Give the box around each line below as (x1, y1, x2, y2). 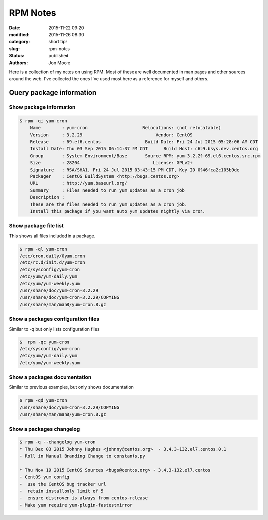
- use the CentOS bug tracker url (19, 481, 106, 487)
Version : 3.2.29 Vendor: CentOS (30, 132, 193, 138)
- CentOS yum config (19, 474, 69, 480)
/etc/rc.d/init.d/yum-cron (19, 260, 85, 265)
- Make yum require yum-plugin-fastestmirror (19, 502, 133, 508)
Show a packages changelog (9, 425, 80, 432)
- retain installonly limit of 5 (19, 488, 104, 494)
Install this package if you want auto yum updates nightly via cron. (30, 208, 206, 214)
